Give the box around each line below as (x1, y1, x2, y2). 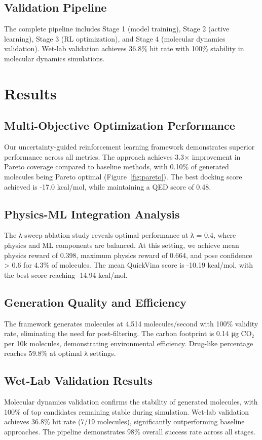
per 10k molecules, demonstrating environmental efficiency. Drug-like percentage (4, 338, 253, 348)
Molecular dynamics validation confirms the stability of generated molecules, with (4, 396, 258, 407)
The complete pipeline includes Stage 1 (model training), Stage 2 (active (4, 23, 230, 34)
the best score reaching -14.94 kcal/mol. (4, 269, 128, 280)
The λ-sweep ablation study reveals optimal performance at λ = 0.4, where (4, 230, 236, 240)
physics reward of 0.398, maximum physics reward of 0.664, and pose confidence (4, 249, 252, 260)
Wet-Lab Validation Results (4, 373, 153, 388)
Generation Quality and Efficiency (4, 294, 187, 310)
